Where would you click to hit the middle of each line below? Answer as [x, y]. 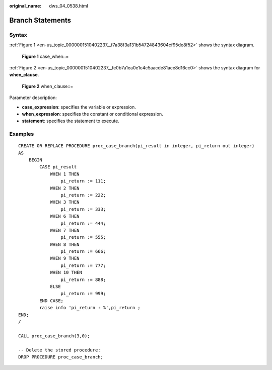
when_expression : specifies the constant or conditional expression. [92, 114]
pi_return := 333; [83, 209]
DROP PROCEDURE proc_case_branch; [61, 357]
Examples [22, 134]
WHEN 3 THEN [65, 202]
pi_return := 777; [83, 265]
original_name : [25, 6]
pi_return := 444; [83, 223]
